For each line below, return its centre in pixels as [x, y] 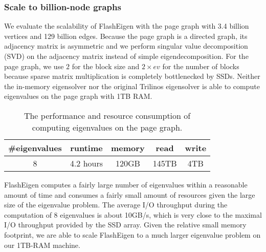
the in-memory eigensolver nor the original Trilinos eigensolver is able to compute [132, 86]
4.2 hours [86, 163]
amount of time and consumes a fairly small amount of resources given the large [130, 194]
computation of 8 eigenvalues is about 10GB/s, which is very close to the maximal [133, 214]
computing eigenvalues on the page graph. [107, 127]
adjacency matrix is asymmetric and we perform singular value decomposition [126, 46]
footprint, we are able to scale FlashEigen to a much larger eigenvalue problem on [132, 234]
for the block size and [106, 66]
